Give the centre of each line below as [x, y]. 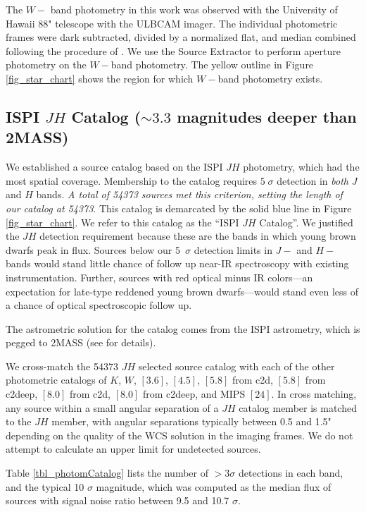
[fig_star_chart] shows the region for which [100, 78]
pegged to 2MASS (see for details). [81, 342]
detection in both [313, 180]
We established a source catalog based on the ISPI [114, 167]
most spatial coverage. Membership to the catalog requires [132, 180]
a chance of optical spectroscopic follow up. [99, 305]
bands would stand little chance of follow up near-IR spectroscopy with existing [177, 263]
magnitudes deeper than [267, 116]
